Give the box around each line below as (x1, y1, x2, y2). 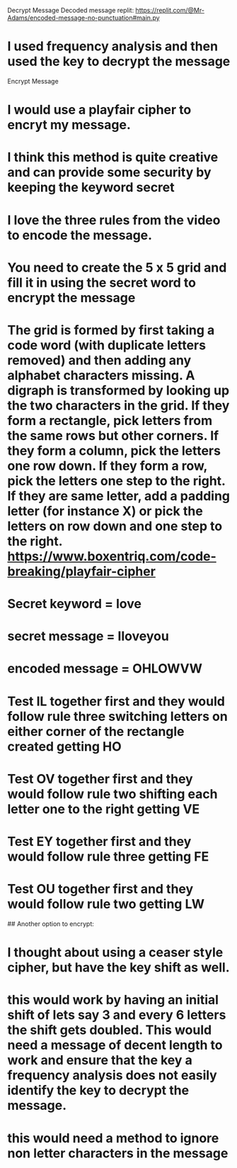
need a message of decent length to (7, 1037, 223, 1053)
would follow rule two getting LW (7, 896, 205, 913)
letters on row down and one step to (7, 518, 223, 534)
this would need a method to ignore (7, 1130, 219, 1146)
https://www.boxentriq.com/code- (7, 548, 217, 564)
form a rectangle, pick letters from (7, 412, 213, 429)
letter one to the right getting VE (7, 801, 200, 817)
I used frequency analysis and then (7, 38, 218, 55)
